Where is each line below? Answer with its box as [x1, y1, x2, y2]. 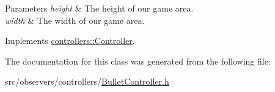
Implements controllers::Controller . [5, 34, 135, 47]
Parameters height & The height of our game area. [5, 2, 194, 14]
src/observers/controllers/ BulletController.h [5, 75, 169, 88]
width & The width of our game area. [5, 13, 145, 26]
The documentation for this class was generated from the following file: [5, 54, 271, 67]
